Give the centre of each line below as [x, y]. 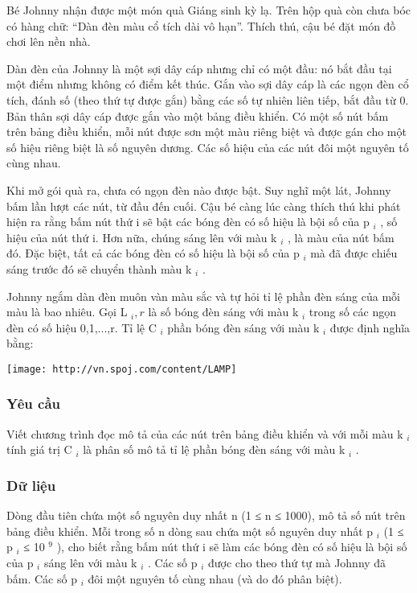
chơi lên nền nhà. [49, 41]
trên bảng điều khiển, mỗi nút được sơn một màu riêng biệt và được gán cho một [206, 132]
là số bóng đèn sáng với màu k [223, 312]
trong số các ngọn [353, 312]
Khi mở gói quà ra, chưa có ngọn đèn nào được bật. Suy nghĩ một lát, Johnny [199, 189]
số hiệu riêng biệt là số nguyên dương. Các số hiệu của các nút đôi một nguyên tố [208, 147]
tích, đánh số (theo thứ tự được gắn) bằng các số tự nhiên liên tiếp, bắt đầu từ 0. [208, 99]
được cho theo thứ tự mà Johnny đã [297, 562]
